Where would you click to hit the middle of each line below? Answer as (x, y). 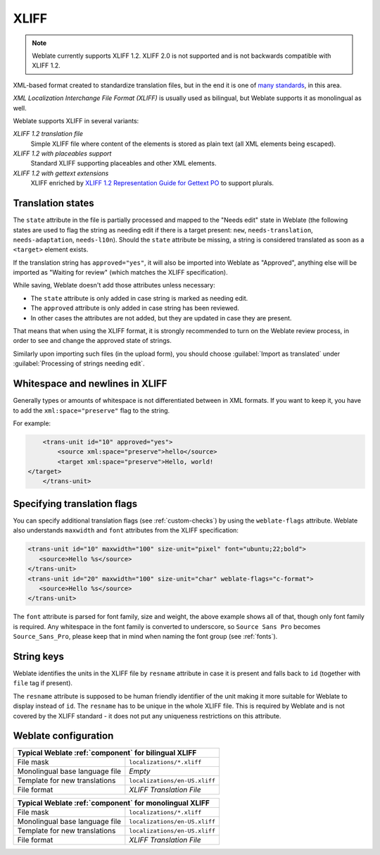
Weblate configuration (63, 736)
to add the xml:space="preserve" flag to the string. (91, 410)
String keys (39, 656)
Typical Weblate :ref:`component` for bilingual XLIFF (107, 753)
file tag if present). (43, 683)
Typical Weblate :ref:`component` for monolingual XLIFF (114, 803)
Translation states (53, 203)
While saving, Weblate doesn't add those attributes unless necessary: (114, 285)
